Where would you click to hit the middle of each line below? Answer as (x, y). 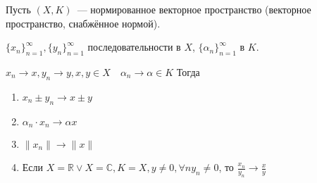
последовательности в (134, 47)
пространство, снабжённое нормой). (83, 23)
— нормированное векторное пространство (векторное (194, 9)
